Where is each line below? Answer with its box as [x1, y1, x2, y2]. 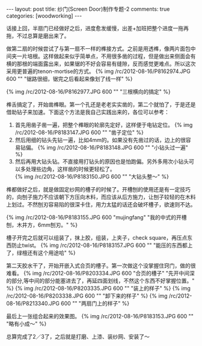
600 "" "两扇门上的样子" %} [61, 300, 130, 307]
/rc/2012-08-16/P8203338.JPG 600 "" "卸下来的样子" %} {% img [6, 292, 168, 300]
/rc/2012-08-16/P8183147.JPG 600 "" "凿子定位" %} [14, 129, 144, 136]
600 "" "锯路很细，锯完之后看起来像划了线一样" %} [6, 75, 133, 82]
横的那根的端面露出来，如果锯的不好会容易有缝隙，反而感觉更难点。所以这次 [6, 60, 196, 67]
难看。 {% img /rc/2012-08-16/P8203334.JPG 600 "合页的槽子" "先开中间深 [6, 270, 195, 277]
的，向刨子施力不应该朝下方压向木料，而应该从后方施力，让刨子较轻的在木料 [6, 193, 196, 200]
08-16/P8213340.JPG [6, 300, 60, 307]
